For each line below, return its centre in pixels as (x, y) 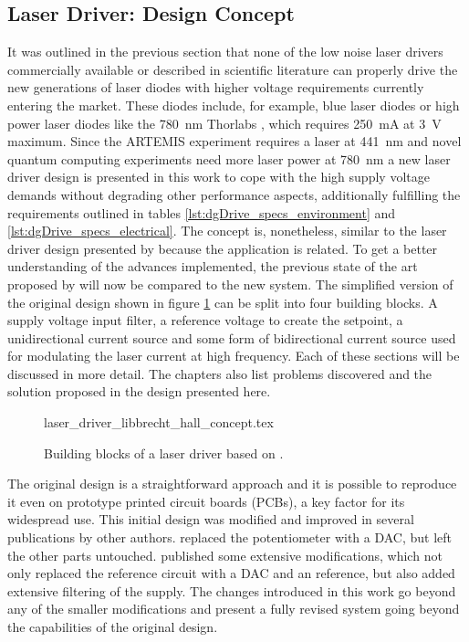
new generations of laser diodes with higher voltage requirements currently (216, 87)
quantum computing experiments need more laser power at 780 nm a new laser (229, 158)
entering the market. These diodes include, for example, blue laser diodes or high (234, 105)
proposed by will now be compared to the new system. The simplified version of (230, 284)
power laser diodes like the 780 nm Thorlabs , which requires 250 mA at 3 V (224, 123)
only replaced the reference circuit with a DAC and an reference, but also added (231, 573)
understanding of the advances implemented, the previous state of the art (213, 266)
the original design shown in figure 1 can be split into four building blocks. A (223, 302)
